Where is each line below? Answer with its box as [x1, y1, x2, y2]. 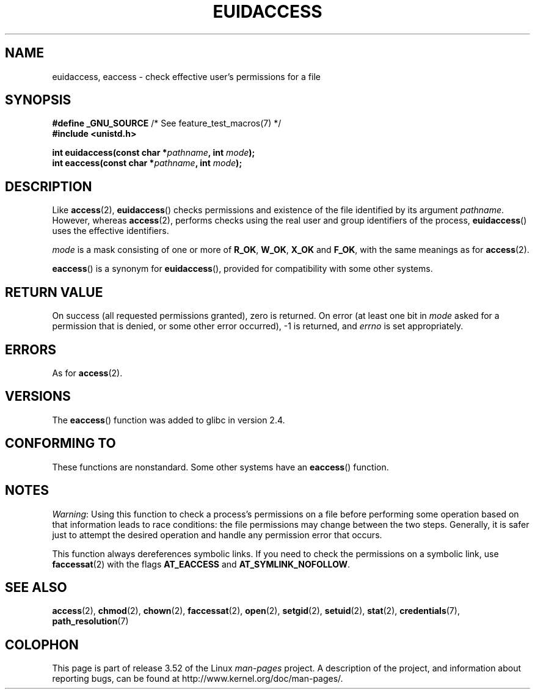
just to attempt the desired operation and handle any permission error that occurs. [52, 529, 382, 540]
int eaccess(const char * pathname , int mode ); [52, 158, 242, 169]
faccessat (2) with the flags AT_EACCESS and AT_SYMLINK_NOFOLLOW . [52, 558, 351, 569]
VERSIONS [5, 389, 71, 404]
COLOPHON [5, 637, 79, 652]
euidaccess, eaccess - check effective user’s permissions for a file [52, 71, 321, 82]
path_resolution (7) [52, 616, 129, 627]
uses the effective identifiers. [52, 225, 169, 236]
